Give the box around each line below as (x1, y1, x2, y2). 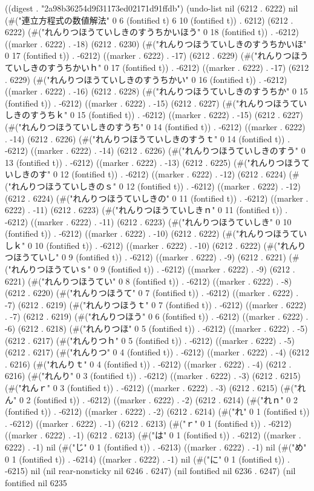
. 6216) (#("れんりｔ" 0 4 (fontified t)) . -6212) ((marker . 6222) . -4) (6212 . (5, 357, 292, 370)
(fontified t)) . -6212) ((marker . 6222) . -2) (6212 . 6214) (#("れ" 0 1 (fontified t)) (5, 405, 310, 418)
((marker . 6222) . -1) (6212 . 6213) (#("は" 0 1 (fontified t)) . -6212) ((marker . (5, 429, 301, 441)
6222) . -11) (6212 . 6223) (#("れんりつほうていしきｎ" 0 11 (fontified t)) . (5, 203, 288, 216)
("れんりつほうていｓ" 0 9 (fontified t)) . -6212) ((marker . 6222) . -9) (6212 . (5, 263, 295, 275)
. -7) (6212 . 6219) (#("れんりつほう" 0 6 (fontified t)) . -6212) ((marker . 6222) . (5, 310, 309, 323)
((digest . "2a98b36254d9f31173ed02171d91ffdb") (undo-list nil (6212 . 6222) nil (5, 2, 298, 14)
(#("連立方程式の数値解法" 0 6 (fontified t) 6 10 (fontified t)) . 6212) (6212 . (5, 13, 293, 26)
